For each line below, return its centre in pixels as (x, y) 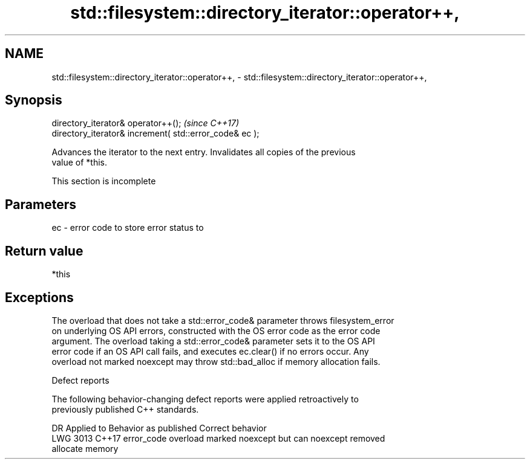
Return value (44, 251)
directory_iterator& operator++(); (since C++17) (146, 123)
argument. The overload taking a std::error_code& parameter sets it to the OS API (213, 341)
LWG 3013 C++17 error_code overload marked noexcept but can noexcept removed (218, 438)
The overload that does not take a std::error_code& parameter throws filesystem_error (223, 320)
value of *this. (80, 163)
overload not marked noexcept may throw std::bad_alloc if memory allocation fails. (216, 361)
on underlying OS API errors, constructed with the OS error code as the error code (216, 330)
